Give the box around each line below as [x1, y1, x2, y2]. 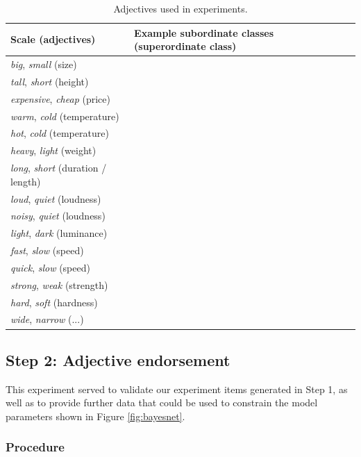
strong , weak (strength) [10, 277, 108, 292]
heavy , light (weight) [10, 143, 96, 158]
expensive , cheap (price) [10, 91, 110, 106]
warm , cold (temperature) [10, 108, 119, 123]
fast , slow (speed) [10, 243, 84, 258]
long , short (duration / [10, 160, 107, 175]
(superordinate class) [134, 39, 237, 53]
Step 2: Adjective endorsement [6, 349, 230, 370]
